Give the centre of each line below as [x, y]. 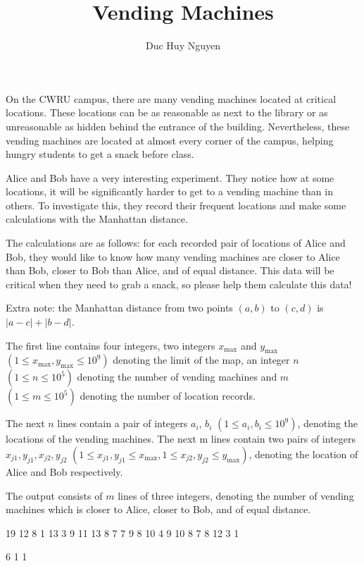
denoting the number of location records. [168, 396]
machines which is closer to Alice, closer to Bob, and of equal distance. [158, 509]
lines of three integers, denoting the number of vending [236, 495]
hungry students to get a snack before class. [100, 154]
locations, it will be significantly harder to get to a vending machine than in [169, 191]
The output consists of [54, 495]
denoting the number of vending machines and [177, 377]
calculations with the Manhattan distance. [97, 219]
